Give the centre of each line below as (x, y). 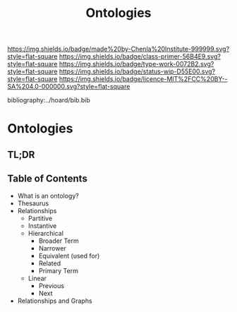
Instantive (42, 226)
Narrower (53, 248)
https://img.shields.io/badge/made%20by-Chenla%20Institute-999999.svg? (119, 49)
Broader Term (59, 241)
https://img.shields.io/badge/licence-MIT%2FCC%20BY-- (143, 79)
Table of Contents (48, 179)
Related (50, 263)
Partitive (40, 218)
